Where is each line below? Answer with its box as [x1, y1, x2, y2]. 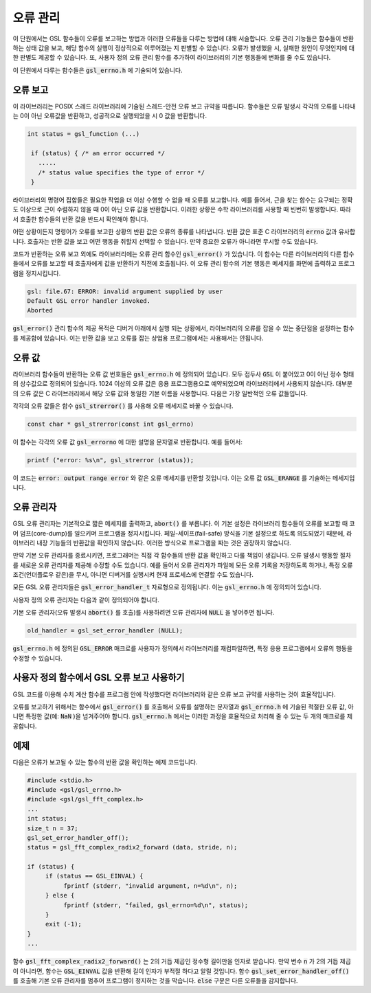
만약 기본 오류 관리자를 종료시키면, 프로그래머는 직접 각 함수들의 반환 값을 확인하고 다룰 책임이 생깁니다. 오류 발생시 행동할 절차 [12, 551, 352, 560]
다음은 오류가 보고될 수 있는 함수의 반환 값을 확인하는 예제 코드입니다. [12, 757, 198, 766]
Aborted [27, 306, 53, 315]
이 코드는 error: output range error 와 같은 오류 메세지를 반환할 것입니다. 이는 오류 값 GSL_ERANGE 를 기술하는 [12, 474, 331, 482]
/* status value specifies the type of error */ [38, 168, 205, 176]
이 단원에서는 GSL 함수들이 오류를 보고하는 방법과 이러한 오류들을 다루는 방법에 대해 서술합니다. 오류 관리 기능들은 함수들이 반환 [12, 34, 354, 43]
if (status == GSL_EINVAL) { [45, 872, 144, 880]
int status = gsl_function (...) [27, 130, 140, 137]
